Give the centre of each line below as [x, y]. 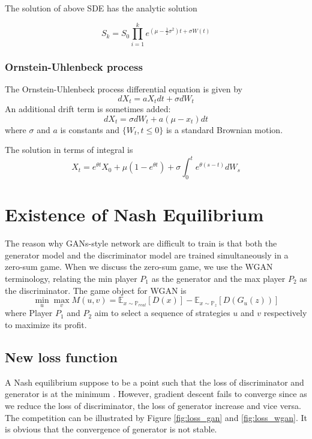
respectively [285, 313]
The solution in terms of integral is [69, 150]
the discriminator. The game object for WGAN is [96, 290]
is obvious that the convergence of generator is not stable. [111, 429]
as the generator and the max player [218, 278]
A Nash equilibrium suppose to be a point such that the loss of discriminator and [154, 382]
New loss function [61, 357]
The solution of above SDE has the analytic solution [101, 8]
